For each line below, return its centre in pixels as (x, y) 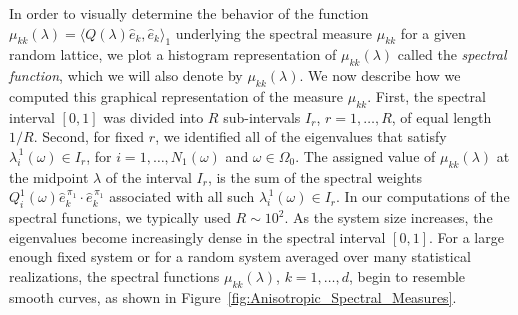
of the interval (148, 176)
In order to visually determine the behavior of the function (189, 13)
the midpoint (49, 176)
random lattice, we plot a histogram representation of (173, 54)
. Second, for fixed (89, 136)
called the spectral (452, 54)
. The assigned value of (365, 155)
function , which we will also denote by (126, 75)
